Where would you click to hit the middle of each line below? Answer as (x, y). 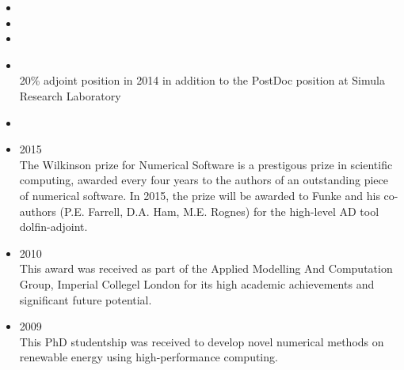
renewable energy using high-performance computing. (149, 357)
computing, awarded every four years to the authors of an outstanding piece (204, 180)
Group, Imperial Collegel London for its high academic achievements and (197, 283)
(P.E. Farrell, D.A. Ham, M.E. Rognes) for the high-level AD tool (219, 211)
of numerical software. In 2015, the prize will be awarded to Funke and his (200, 195)
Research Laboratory (70, 95)
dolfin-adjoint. (53, 227)
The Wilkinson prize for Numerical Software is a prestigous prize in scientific (206, 164)
